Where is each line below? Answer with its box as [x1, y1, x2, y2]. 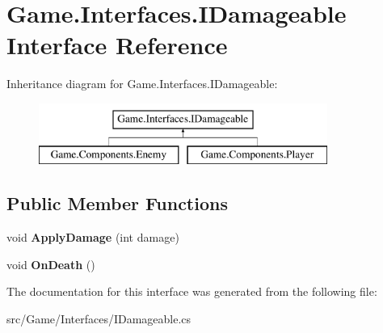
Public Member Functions [6, 191, 228, 216]
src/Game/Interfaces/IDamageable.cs [6, 310, 191, 327]
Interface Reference [6, 28, 228, 61]
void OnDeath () [6, 255, 95, 272]
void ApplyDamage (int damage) [6, 229, 179, 246]
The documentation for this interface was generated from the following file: [6, 283, 377, 300]
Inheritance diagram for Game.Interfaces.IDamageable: [6, 75, 278, 92]
